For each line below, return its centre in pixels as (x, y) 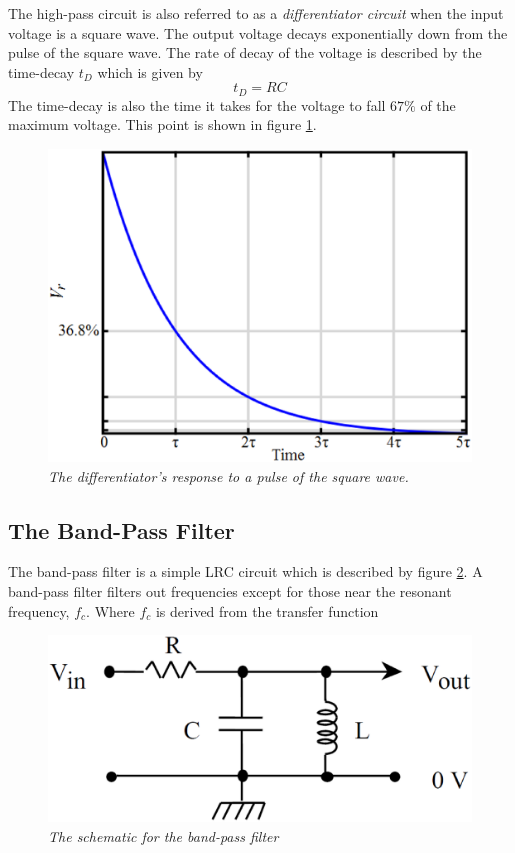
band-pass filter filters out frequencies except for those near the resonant (230, 591)
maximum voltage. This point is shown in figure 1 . (162, 124)
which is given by (150, 71)
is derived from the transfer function (267, 610)
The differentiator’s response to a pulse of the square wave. (228, 475)
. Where (110, 610)
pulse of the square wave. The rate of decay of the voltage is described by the (245, 52)
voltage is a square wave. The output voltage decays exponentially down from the (258, 32)
